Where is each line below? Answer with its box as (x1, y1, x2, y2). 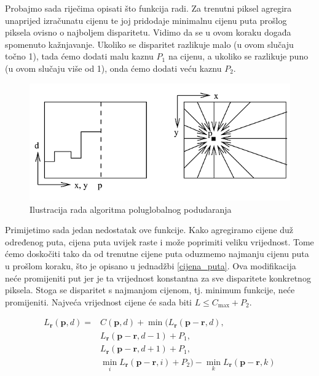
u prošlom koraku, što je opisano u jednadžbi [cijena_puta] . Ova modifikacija (5, 259, 296, 272)
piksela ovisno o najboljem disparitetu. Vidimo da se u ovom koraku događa (5, 26, 291, 39)
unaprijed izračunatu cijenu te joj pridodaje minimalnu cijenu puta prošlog (5, 13, 287, 26)
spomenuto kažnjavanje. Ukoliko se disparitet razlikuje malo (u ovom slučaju (5, 37, 294, 50)
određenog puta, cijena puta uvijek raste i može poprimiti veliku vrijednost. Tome (5, 235, 314, 248)
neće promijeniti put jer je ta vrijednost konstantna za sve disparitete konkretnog (5, 271, 311, 284)
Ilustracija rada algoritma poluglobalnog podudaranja (30, 202, 232, 215)
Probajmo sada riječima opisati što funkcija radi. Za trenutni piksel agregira (5, 2, 292, 14)
